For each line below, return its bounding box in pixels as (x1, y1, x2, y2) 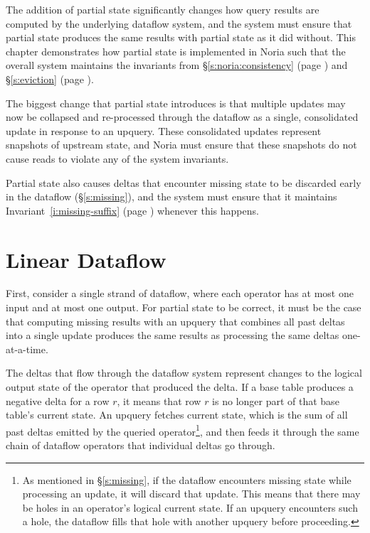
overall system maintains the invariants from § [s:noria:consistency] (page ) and (6, 58, 348, 72)
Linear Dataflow (6, 244, 166, 274)
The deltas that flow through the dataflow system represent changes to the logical (6, 365, 362, 380)
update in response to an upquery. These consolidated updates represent (6, 123, 322, 138)
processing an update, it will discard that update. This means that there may (22, 486, 361, 501)
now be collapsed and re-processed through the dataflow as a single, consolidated (6, 109, 359, 124)
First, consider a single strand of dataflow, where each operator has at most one (6, 286, 354, 301)
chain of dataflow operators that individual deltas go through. (6, 438, 275, 453)
